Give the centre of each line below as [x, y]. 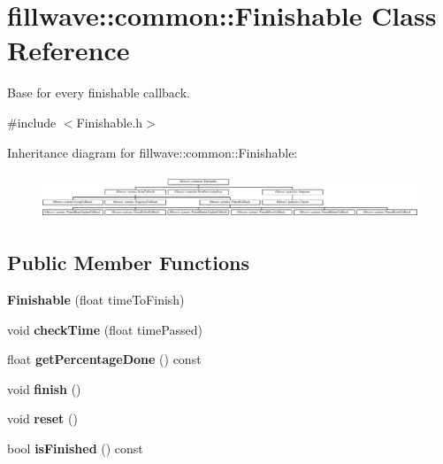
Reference [69, 50]
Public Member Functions [128, 263]
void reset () [42, 418]
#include [32, 122]
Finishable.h [110, 122]
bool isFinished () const [75, 448]
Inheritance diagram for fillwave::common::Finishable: [153, 152]
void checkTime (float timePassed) [105, 329]
